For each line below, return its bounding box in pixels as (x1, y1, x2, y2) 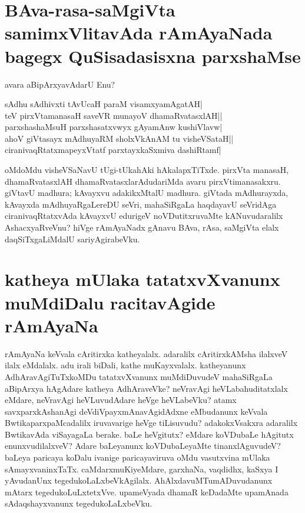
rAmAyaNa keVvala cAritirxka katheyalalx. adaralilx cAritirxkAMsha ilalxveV (5, 347, 288, 359)
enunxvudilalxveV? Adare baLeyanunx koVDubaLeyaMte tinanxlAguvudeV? (5, 439, 281, 452)
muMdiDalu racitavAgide (5, 290, 216, 314)
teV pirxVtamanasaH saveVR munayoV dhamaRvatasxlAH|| (5, 109, 223, 121)
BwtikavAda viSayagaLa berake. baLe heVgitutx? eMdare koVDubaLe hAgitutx (5, 428, 294, 440)
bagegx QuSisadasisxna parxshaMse (5, 44, 301, 68)
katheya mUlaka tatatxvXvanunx (5, 267, 280, 291)
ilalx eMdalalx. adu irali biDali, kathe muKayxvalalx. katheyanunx (5, 359, 246, 371)
